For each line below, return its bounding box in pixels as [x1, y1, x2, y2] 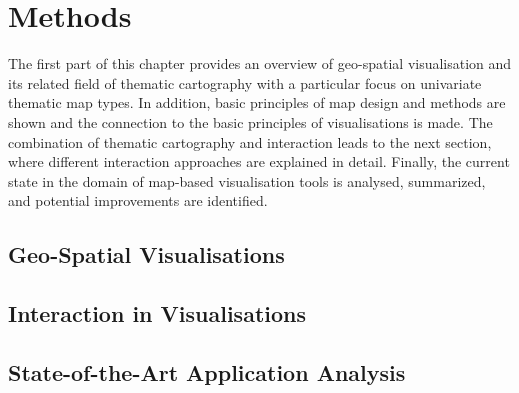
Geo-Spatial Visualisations [8, 239, 285, 270]
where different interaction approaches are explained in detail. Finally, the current [8, 151, 510, 172]
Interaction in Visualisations [8, 298, 306, 329]
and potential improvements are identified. [8, 190, 268, 211]
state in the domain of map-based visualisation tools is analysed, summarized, [8, 170, 486, 191]
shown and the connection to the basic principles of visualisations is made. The [8, 111, 493, 132]
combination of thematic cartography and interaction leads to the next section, [8, 131, 492, 152]
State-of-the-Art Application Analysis [8, 356, 406, 387]
